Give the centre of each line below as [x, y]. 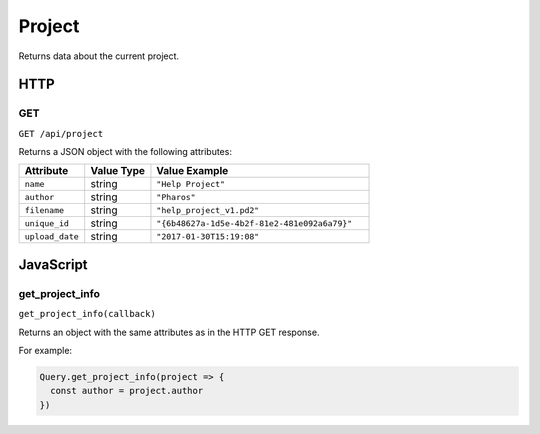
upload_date [51, 236]
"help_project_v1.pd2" [208, 210]
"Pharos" [176, 196]
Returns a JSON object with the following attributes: [125, 152]
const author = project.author [127, 391]
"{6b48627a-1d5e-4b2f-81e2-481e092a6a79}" [254, 223]
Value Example [192, 171]
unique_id [47, 223]
